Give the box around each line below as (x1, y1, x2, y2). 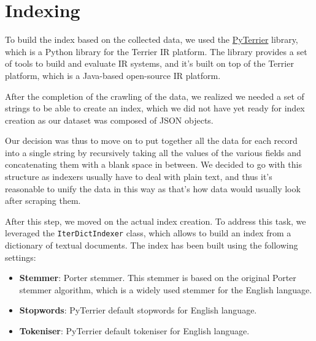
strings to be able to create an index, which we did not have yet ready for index (5, 102, 305, 114)
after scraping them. (5, 194, 81, 207)
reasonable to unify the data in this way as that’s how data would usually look (5, 182, 301, 195)
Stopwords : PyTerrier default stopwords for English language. (19, 304, 257, 317)
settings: (5, 250, 36, 263)
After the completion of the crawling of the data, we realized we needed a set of (5, 89, 304, 102)
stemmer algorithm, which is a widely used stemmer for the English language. (19, 283, 312, 296)
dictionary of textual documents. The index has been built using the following (5, 239, 298, 252)
